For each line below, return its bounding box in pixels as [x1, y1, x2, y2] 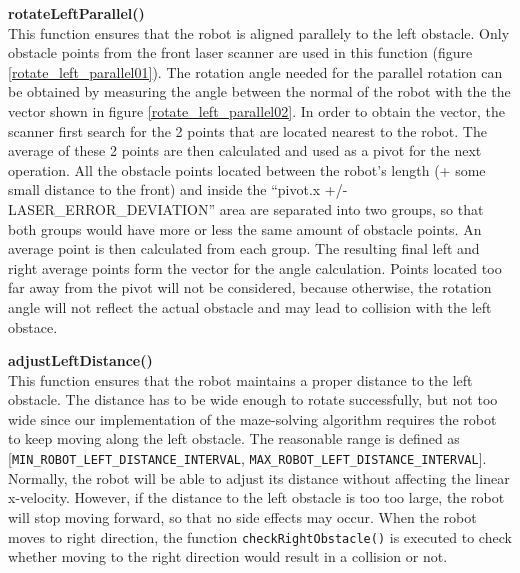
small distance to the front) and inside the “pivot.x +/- [8, 179, 348, 200]
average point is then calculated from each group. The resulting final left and [8, 238, 480, 259]
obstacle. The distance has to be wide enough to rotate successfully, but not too [8, 389, 498, 410]
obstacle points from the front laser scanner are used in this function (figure [8, 42, 473, 63]
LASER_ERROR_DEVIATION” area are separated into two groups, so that [8, 198, 484, 219]
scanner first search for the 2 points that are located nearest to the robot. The [8, 120, 487, 141]
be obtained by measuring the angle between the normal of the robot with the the [8, 81, 511, 102]
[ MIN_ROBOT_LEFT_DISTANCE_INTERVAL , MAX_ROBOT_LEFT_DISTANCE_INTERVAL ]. [8, 448, 487, 469]
